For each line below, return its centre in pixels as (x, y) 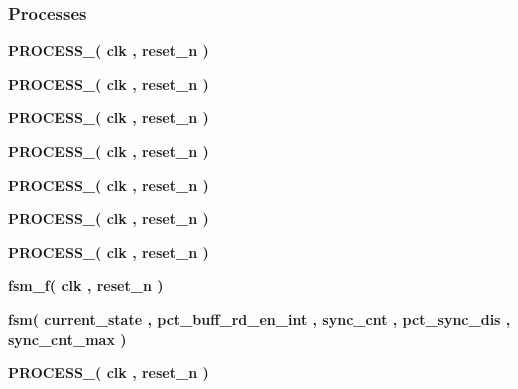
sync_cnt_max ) (67, 338)
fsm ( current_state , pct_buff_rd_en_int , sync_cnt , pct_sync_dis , (259, 318)
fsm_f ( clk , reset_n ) (86, 285)
